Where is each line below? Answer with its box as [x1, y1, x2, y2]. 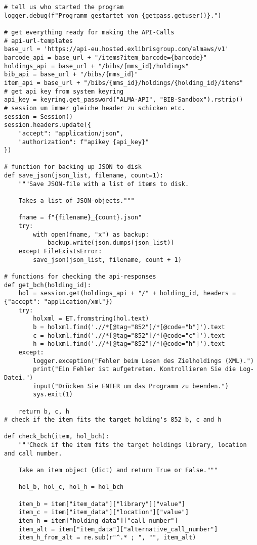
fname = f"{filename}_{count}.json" [18, 214, 142, 221]
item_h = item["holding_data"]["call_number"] [18, 517, 178, 525]
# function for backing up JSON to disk [4, 163, 142, 171]
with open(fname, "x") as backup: [33, 231, 149, 238]
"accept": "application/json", [18, 129, 124, 137]
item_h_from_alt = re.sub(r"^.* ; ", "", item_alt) [18, 534, 196, 541]
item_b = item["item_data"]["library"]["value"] [18, 500, 185, 508]
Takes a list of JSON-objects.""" [18, 197, 135, 205]
